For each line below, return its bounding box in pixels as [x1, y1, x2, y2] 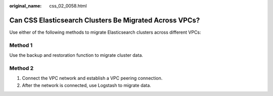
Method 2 [9, 64, 34, 71]
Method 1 [9, 42, 33, 49]
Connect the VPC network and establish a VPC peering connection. [22, 75, 163, 81]
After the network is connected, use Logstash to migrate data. [22, 82, 151, 88]
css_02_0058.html [49, 3, 87, 9]
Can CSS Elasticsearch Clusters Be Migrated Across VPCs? [9, 16, 200, 25]
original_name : [9, 3, 42, 9]
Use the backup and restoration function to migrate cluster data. [9, 52, 144, 58]
